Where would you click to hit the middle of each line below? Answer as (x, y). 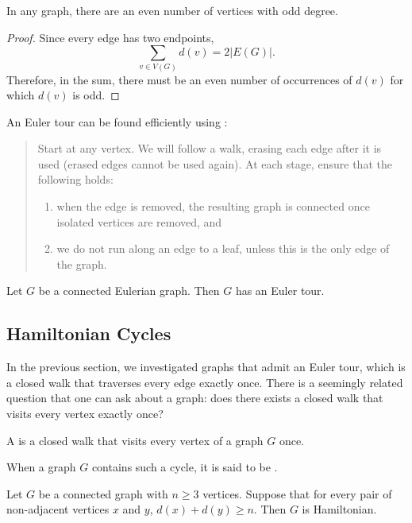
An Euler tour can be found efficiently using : (117, 121)
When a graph (41, 467)
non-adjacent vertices (58, 509)
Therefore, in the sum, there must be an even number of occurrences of (179, 79)
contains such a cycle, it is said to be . (185, 467)
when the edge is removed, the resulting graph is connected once (213, 206)
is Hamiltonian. (339, 509)
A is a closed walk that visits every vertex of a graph (135, 440)
